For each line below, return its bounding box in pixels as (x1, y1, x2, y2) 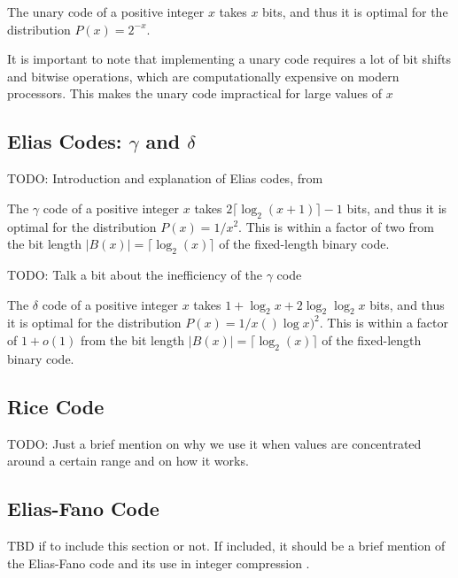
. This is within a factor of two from (238, 217, 434, 235)
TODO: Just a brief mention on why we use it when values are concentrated (7, 434, 422, 452)
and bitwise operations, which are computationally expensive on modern (7, 66, 400, 85)
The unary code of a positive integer (7, 3, 205, 20)
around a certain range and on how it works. (7, 451, 249, 470)
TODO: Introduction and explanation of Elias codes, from (7, 169, 323, 188)
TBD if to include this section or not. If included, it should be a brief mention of (7, 536, 446, 554)
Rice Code (7, 392, 105, 420)
